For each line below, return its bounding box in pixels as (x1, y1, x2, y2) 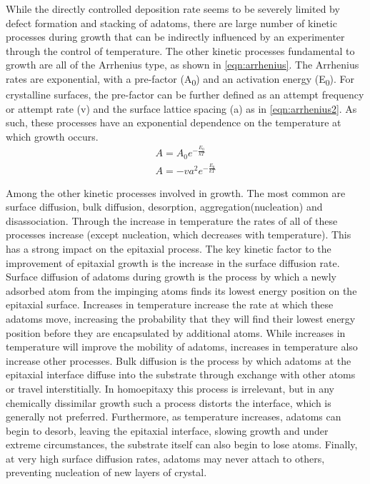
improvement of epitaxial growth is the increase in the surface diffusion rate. (6, 255, 340, 270)
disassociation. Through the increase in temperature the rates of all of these (6, 213, 338, 228)
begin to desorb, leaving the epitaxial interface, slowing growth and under (6, 423, 329, 438)
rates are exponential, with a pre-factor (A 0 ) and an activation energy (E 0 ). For (6, 71, 355, 88)
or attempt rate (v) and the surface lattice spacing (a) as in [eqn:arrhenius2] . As (6, 101, 357, 116)
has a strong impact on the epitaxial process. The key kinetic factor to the (6, 241, 331, 256)
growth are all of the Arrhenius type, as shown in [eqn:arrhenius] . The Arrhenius (6, 57, 359, 72)
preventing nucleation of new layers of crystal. (6, 465, 207, 480)
